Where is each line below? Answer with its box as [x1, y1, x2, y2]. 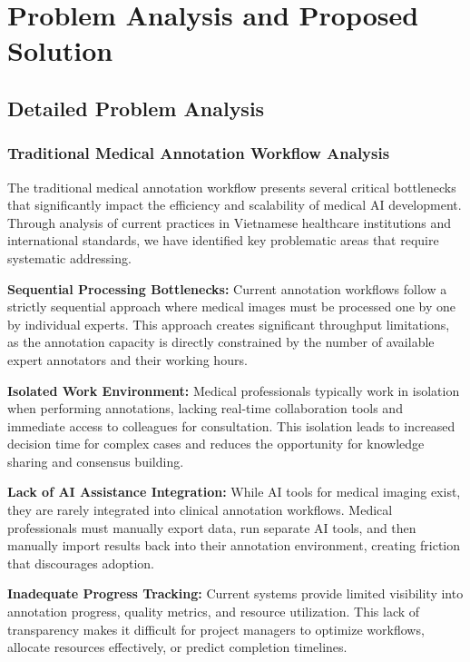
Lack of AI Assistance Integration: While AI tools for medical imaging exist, [7, 482, 461, 501]
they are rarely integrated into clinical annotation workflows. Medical [7, 500, 393, 519]
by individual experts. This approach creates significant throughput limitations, [7, 314, 450, 333]
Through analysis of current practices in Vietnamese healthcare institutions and [7, 212, 452, 232]
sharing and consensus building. [7, 451, 184, 470]
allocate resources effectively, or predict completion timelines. [7, 637, 348, 657]
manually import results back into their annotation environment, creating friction [7, 536, 460, 555]
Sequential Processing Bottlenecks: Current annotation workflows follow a [7, 279, 447, 298]
